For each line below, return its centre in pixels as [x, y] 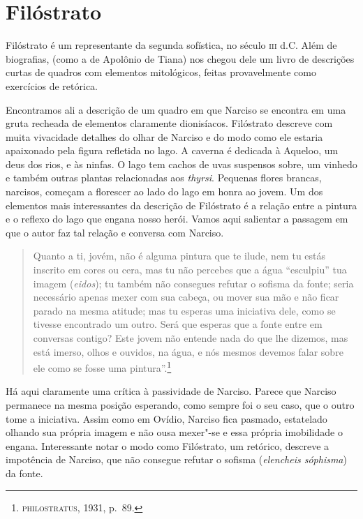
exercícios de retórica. [52, 85]
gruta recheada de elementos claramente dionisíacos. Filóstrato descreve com [169, 123]
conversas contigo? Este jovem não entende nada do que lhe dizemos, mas [191, 338]
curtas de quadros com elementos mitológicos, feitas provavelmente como [161, 72]
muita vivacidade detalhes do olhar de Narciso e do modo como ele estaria [164, 136]
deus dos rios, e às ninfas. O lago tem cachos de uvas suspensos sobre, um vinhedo [181, 164]
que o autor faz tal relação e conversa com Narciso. [115, 232]
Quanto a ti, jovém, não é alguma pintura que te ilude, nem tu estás [179, 256]
